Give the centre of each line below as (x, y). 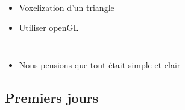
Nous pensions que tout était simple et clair (100, 64)
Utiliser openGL (49, 27)
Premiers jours (52, 97)
